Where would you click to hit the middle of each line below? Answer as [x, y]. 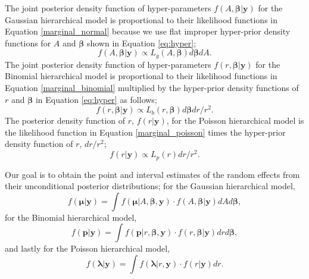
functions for [28, 43]
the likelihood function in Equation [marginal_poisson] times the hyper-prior [145, 132]
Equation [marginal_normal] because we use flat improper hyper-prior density [148, 31]
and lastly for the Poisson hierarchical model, [88, 248]
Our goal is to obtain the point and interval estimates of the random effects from [152, 174]
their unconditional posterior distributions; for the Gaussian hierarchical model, [150, 186]
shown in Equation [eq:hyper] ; [141, 43]
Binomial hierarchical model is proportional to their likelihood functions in [141, 76]
